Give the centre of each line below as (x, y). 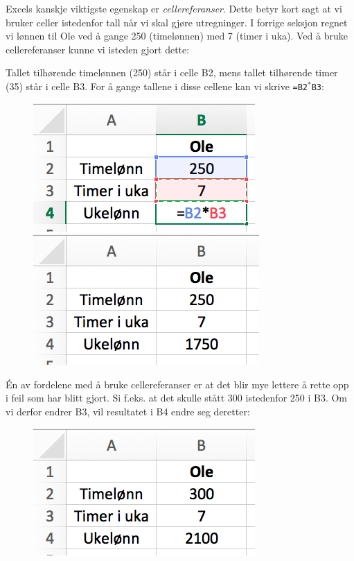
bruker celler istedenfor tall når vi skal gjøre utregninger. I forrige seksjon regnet (177, 22)
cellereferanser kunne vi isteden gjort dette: (98, 49)
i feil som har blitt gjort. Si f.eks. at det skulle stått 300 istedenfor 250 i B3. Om (177, 398)
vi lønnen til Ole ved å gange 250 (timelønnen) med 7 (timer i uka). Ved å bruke (177, 36)
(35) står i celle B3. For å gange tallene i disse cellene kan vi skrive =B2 (157, 86)
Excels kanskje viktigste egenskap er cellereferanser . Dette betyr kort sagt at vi (174, 8)
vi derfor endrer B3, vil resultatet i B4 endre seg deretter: (128, 411)
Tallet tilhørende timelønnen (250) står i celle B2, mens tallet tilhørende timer (172, 72)
